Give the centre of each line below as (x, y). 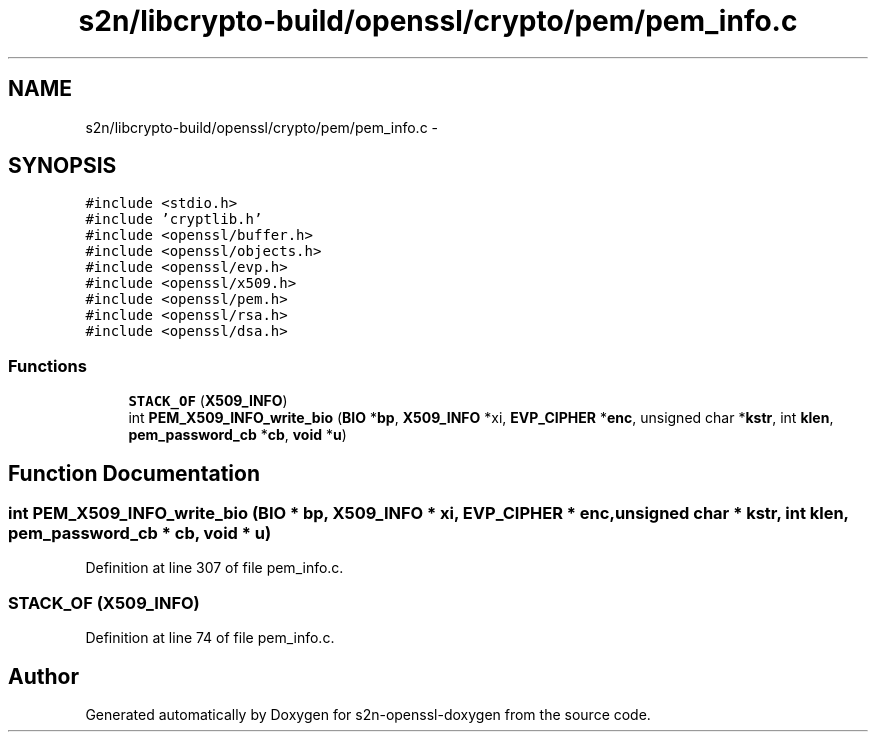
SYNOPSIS (62, 166)
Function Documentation (134, 473)
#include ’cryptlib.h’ (174, 219)
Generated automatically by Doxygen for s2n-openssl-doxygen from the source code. (368, 714)
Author (43, 676)
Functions (47, 365)
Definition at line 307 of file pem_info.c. (214, 568)
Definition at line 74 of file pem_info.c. (210, 638)
